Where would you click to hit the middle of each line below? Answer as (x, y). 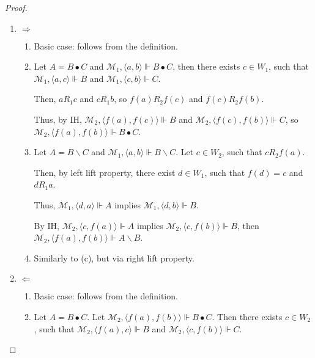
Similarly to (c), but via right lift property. (114, 258)
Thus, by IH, (58, 119)
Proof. (16, 7)
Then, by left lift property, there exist (105, 172)
